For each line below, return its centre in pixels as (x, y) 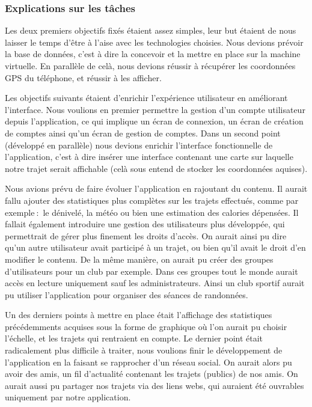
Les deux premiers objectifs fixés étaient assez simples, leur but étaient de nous (151, 30)
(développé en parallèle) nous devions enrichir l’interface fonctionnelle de (139, 145)
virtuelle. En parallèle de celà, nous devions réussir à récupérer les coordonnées (150, 66)
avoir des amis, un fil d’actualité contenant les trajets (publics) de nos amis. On (151, 374)
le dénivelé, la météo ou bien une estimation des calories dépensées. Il (171, 212)
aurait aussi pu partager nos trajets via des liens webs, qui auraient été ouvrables (154, 385)
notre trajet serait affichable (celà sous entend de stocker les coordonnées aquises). (156, 168)
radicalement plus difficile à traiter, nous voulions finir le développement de (144, 350)
